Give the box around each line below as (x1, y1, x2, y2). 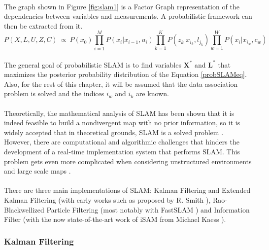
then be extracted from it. (4, 20, 83, 31)
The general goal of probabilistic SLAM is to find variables (4, 59, 181, 70)
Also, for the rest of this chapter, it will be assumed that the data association (4, 78, 238, 89)
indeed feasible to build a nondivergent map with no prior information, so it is (4, 117, 240, 128)
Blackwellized (4, 204, 44, 214)
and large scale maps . (4, 166, 71, 176)
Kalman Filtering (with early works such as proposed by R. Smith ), (4, 194, 211, 205)
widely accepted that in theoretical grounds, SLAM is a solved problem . (4, 127, 224, 137)
